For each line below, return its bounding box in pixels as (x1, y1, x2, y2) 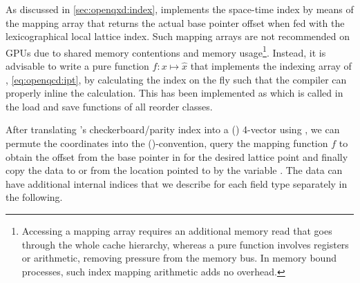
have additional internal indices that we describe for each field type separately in (6, 176, 348, 191)
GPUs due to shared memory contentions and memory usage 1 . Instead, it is (6, 43, 326, 59)
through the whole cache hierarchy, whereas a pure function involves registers (21, 237, 349, 251)
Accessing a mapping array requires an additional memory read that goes (21, 223, 332, 237)
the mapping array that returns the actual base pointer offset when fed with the (6, 15, 345, 30)
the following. (6, 190, 63, 204)
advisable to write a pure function (6, 59, 149, 73)
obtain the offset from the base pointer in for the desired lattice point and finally (6, 149, 348, 164)
